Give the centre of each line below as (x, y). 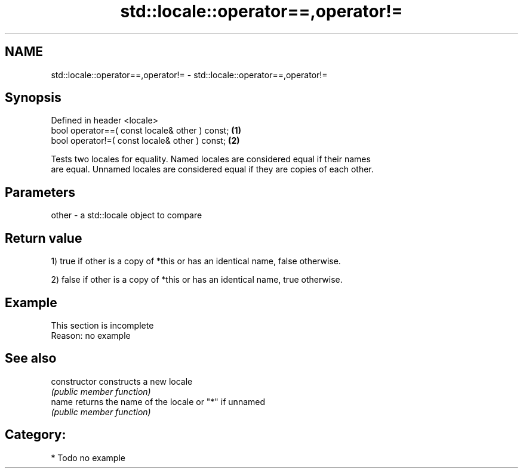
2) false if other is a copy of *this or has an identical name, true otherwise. (197, 280)
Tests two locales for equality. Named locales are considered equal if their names (211, 159)
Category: (36, 435)
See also (31, 358)
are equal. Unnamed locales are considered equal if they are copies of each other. (212, 169)
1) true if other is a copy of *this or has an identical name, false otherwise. (196, 261)
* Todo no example (88, 457)
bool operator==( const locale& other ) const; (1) (146, 131)
